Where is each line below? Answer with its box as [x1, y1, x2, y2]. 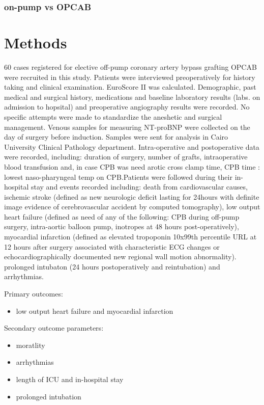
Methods [4, 32, 67, 53]
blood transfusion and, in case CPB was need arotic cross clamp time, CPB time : [4, 161, 260, 172]
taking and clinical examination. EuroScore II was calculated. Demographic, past [4, 82, 256, 92]
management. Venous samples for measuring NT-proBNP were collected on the [4, 121, 250, 132]
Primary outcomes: [4, 288, 63, 299]
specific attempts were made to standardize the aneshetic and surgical [4, 111, 222, 122]
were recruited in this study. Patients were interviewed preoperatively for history [4, 71, 255, 82]
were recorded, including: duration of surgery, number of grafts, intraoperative [4, 151, 248, 162]
